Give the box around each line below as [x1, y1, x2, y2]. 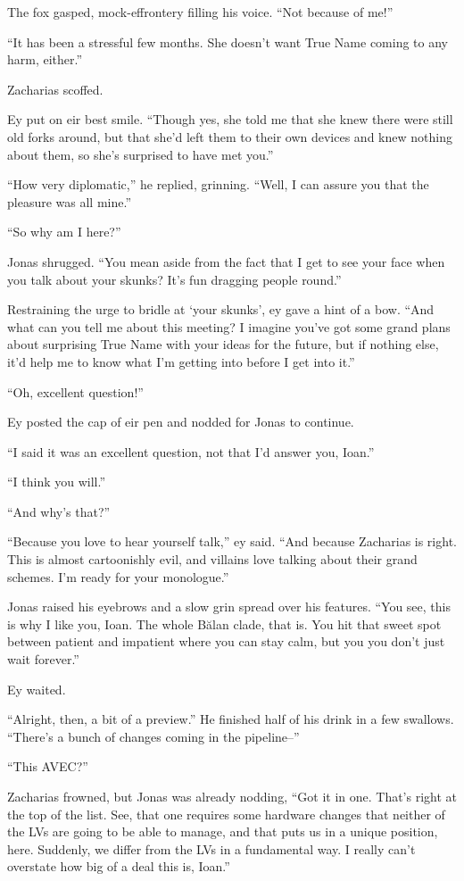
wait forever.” [7, 650, 79, 669]
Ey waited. [7, 679, 66, 698]
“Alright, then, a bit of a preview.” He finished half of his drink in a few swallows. [7, 710, 454, 728]
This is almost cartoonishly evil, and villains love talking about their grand [7, 550, 418, 569]
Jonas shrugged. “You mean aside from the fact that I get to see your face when [7, 252, 445, 270]
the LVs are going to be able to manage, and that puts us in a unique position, [7, 822, 438, 841]
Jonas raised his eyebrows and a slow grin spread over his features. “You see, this [7, 597, 451, 616]
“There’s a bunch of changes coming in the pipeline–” [7, 727, 300, 745]
